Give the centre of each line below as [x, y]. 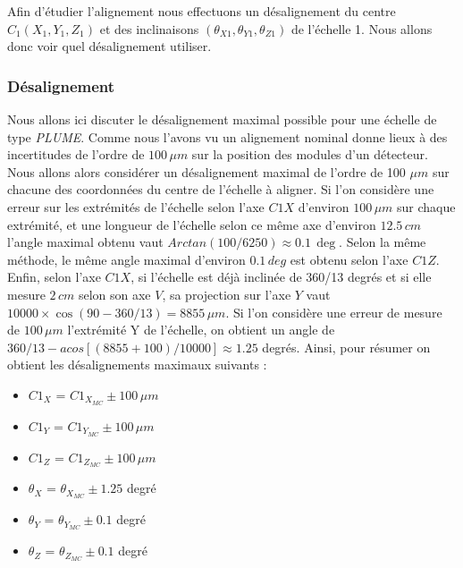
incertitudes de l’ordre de [76, 154]
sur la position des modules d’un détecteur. [310, 154]
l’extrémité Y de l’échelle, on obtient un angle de [201, 330]
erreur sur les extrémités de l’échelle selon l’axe [136, 206]
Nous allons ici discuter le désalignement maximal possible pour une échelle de [222, 119]
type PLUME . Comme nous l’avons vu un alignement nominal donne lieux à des [227, 136]
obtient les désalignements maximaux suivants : [137, 365]
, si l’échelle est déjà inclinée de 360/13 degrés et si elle [281, 277]
